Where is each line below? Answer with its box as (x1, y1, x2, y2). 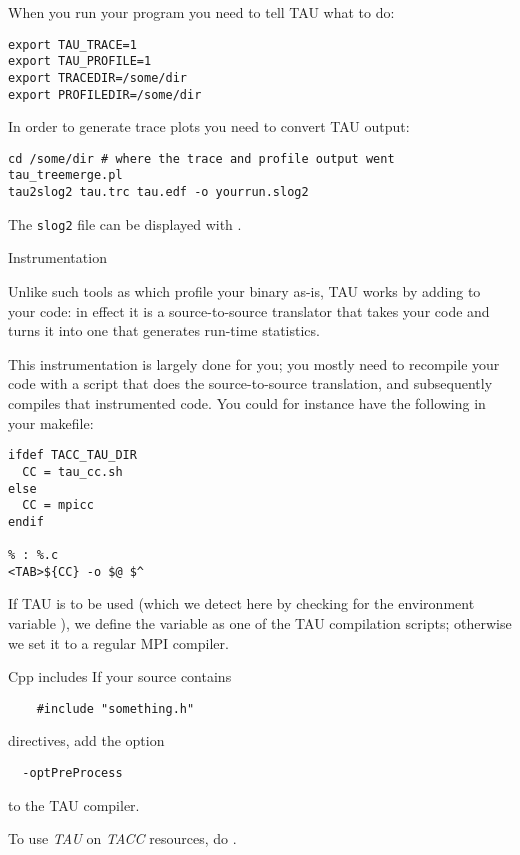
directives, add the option (8, 730, 165, 751)
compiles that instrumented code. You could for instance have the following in (8, 393, 486, 413)
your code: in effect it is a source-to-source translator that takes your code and (8, 300, 490, 321)
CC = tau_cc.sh (22, 464, 123, 479)
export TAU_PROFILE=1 (8, 54, 152, 69)
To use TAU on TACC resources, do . (8, 828, 237, 849)
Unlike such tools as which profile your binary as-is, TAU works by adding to (8, 281, 481, 302)
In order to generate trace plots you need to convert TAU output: (8, 116, 410, 137)
